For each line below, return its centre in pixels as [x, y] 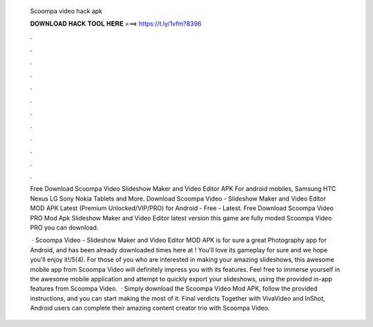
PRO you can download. [64, 227]
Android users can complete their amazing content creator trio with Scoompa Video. [150, 308]
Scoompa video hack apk [66, 11]
